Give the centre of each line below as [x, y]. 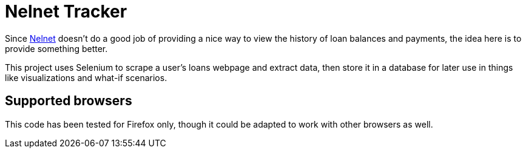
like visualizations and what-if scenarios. [86, 77]
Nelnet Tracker [66, 11]
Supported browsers [69, 101]
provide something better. [56, 48]
